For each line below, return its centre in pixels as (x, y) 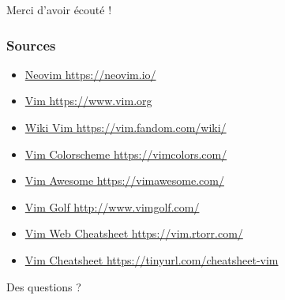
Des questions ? (44, 286)
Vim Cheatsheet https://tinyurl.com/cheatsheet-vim (152, 259)
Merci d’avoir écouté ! (59, 9)
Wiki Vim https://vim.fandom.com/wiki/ (126, 127)
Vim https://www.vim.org (88, 101)
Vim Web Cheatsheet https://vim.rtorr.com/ (134, 233)
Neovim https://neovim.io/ (90, 74)
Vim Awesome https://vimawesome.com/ (124, 180)
